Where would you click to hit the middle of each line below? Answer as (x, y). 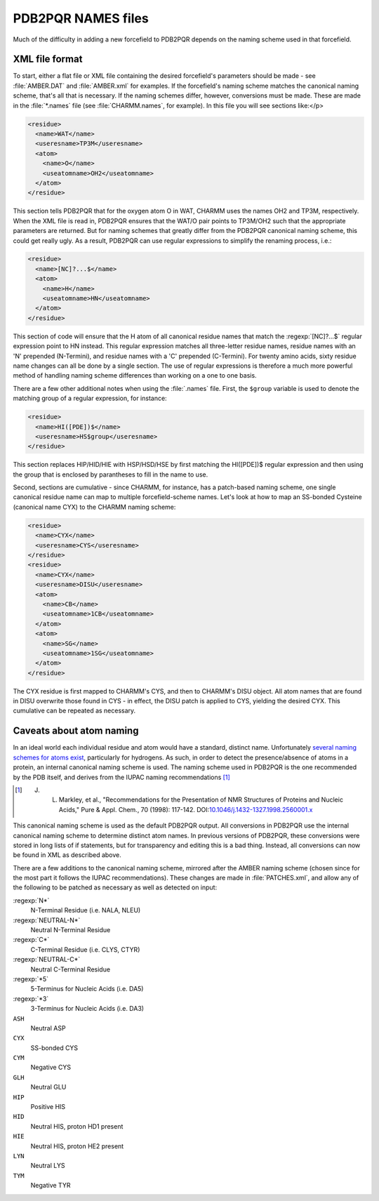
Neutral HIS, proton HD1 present (77, 1126)
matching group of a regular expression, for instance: (90, 398)
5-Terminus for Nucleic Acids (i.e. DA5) (87, 989)
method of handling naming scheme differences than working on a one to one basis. (135, 376)
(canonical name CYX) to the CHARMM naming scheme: (94, 507)
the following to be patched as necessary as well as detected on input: (115, 887)
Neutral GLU (48, 1087)
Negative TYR (51, 1186)
